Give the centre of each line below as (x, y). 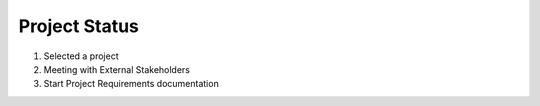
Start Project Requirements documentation (131, 84)
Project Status (79, 26)
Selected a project (81, 56)
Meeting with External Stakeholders (116, 69)
